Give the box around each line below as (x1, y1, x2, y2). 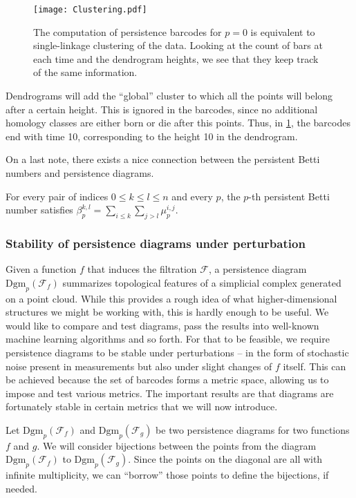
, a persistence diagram (208, 262, 307, 276)
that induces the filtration (87, 262, 197, 276)
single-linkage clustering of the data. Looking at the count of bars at (33, 38, 323, 52)
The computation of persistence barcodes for (33, 24, 222, 39)
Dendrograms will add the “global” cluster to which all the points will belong (6, 88, 333, 103)
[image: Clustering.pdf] (33, 5, 147, 15)
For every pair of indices (6, 189, 109, 203)
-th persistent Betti (248, 189, 330, 203)
